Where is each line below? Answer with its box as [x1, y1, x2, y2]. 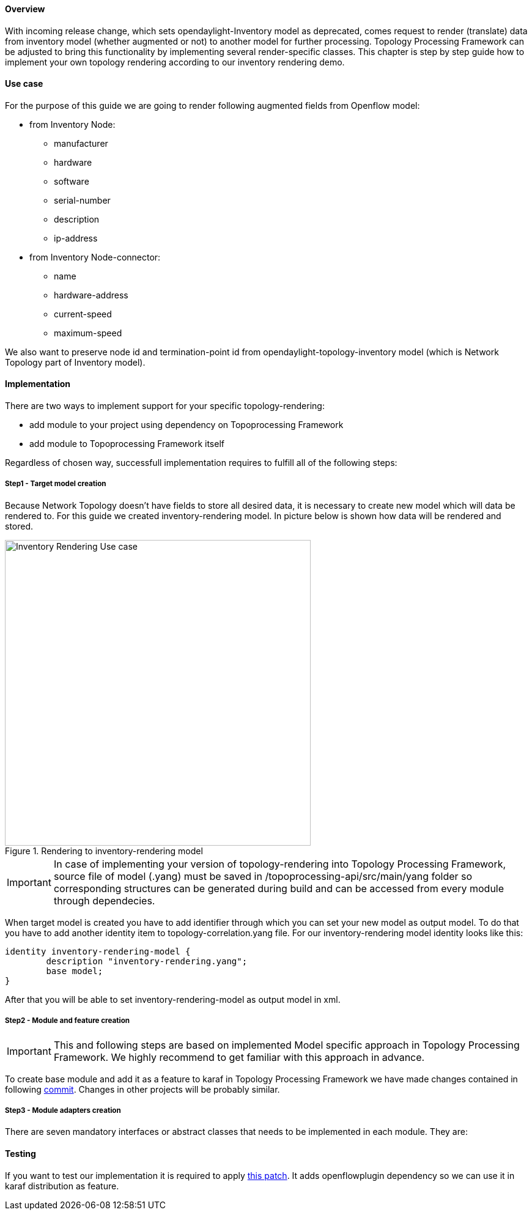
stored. [5, 520, 34, 531]
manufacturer [54, 138, 108, 149]
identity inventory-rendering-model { [5, 946, 191, 956]
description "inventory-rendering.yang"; [46, 956, 248, 966]
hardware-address [54, 289, 128, 300]
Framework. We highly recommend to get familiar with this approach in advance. [53, 1051, 425, 1063]
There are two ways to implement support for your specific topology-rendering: [5, 401, 325, 412]
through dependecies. [53, 894, 155, 907]
